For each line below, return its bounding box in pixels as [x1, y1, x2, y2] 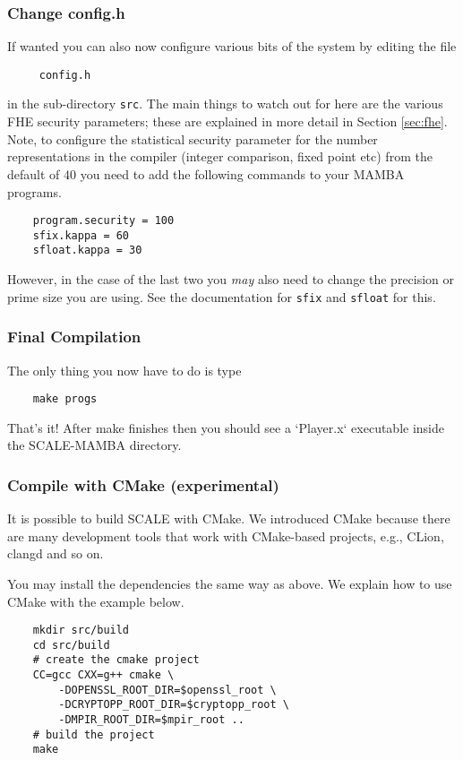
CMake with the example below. [7, 592, 184, 610]
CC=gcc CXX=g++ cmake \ [32, 669, 175, 682]
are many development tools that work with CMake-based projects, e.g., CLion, [7, 526, 444, 545]
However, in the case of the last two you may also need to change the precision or [7, 270, 455, 289]
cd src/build [32, 638, 110, 652]
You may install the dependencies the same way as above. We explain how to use [7, 574, 452, 592]
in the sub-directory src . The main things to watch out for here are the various [7, 94, 443, 113]
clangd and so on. [7, 544, 104, 563]
